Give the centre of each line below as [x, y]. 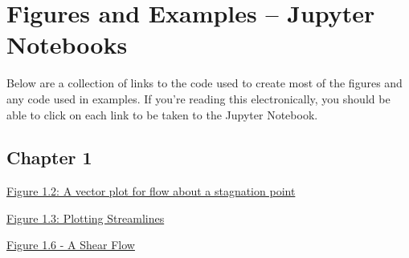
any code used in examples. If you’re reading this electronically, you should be [198, 98]
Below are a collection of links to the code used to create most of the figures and [204, 83]
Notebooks [67, 44]
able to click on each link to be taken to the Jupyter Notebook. [162, 114]
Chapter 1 [49, 157]
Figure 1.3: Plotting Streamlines [86, 218]
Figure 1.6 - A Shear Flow [71, 245]
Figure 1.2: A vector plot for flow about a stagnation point [151, 191]
